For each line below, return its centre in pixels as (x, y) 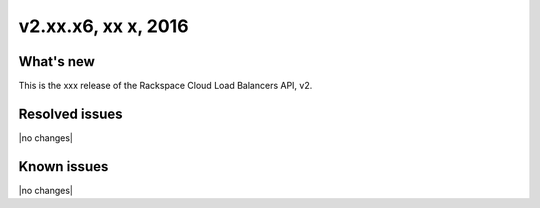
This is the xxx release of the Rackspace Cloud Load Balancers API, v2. (165, 86)
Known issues (63, 166)
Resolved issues (71, 113)
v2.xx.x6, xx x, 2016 (103, 26)
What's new (56, 61)
